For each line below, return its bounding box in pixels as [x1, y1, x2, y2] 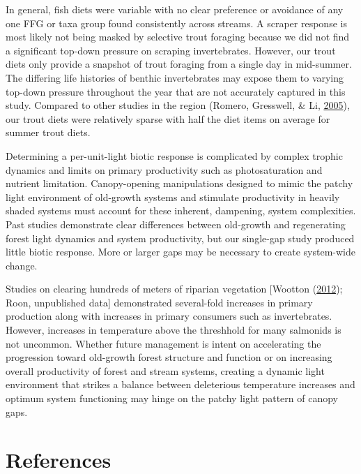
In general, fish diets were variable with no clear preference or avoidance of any [6, 2, 344, 16]
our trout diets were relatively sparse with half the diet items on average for [6, 111, 330, 126]
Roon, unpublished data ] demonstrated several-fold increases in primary [6, 295, 313, 309]
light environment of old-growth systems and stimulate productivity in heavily [6, 189, 340, 204]
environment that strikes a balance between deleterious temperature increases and [6, 377, 355, 392]
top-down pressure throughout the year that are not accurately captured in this [6, 84, 346, 98]
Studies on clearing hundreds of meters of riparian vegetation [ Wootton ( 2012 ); [6, 281, 343, 296]
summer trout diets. [6, 125, 91, 140]
